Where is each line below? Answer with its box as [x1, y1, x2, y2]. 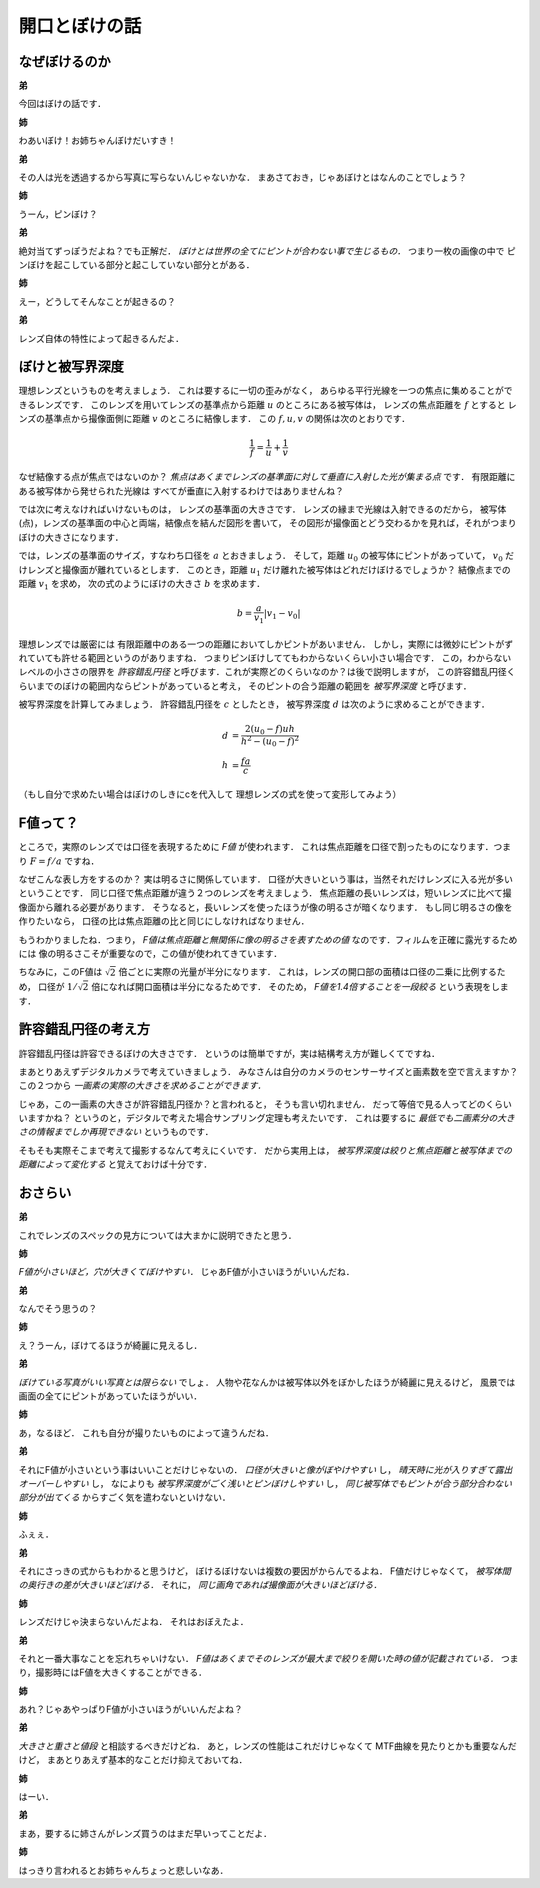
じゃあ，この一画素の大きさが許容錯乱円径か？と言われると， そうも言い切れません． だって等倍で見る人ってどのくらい [18, 1098, 512, 1110]
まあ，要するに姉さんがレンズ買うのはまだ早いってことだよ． [18, 1827, 273, 1839]
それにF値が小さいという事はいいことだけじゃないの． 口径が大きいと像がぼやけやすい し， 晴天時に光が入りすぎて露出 [18, 1463, 513, 1475]
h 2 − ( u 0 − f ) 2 [240, 734, 300, 749]
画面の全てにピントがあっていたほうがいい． [18, 1390, 203, 1402]
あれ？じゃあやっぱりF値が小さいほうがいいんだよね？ [18, 1703, 244, 1715]
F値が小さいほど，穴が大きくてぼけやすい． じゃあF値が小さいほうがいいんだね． [18, 1266, 355, 1278]
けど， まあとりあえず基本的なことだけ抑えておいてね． [18, 1754, 248, 1766]
